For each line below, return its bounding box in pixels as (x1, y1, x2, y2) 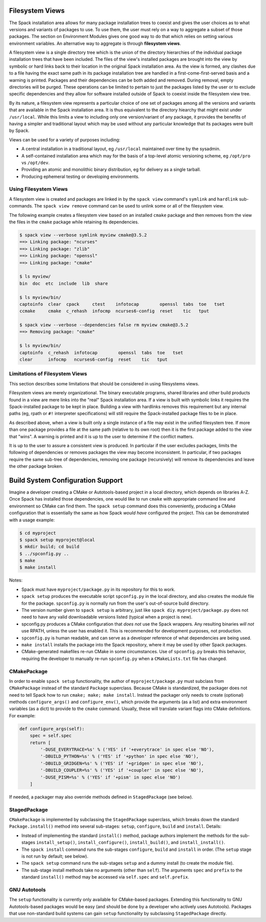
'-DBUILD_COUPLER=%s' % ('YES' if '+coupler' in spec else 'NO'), (40, 767, 204, 773)
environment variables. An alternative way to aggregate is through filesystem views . (9, 40, 181, 46)
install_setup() (36, 840, 76, 845)
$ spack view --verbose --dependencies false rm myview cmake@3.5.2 (19, 322, 189, 328)
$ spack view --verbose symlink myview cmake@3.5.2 (19, 232, 147, 238)
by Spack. (9, 127, 30, 133)
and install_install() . (170, 839, 225, 845)
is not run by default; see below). (21, 853, 89, 859)
